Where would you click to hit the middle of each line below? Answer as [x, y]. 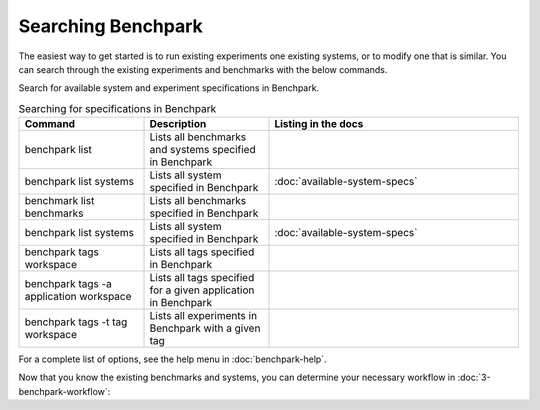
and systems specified [202, 150]
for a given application [202, 290]
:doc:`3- [474, 377]
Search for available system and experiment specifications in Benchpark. [169, 88]
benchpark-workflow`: [64, 391]
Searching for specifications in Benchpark [117, 108]
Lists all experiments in [203, 316]
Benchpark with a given [205, 328]
